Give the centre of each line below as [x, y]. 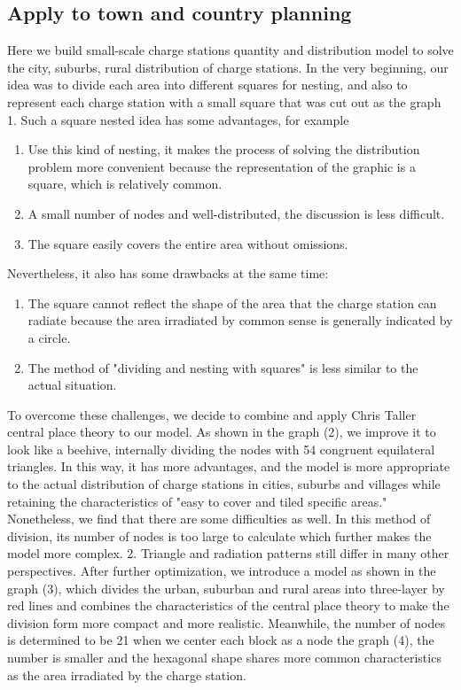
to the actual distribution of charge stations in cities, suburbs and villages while [224, 484]
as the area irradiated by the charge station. [127, 674]
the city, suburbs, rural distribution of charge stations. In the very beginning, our [228, 67]
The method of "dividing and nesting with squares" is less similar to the [223, 367]
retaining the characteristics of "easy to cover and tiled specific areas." [197, 501]
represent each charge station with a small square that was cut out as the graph [224, 101]
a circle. [49, 337]
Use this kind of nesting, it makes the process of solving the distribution [224, 149]
